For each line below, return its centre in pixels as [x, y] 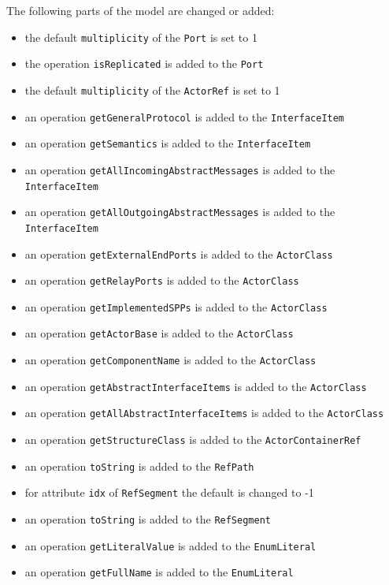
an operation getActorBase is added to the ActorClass [159, 333]
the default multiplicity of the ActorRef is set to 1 [152, 89]
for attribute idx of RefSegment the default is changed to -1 [169, 492]
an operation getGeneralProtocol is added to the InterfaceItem [185, 116]
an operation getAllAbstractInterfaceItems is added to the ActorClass [204, 413]
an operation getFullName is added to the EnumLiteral [159, 572]
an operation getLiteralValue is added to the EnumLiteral [170, 545]
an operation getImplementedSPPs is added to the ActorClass [176, 306]
